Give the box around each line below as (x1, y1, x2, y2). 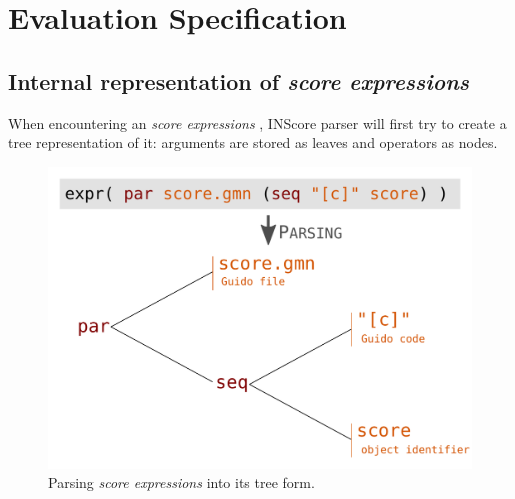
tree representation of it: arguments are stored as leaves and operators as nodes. (8, 132, 498, 153)
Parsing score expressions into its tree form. (48, 472, 315, 493)
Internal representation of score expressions (8, 65, 470, 96)
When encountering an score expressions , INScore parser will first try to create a (8, 112, 507, 133)
